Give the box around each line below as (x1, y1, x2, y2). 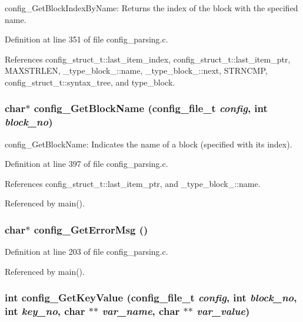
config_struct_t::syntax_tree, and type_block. (5, 75, 175, 88)
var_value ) (197, 304, 250, 318)
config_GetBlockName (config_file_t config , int (34, 101, 268, 116)
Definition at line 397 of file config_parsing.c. (5, 157, 168, 170)
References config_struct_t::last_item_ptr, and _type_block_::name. (5, 177, 261, 189)
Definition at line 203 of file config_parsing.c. (5, 245, 168, 258)
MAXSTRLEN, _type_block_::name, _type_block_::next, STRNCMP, (5, 64, 268, 77)
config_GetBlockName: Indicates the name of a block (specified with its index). (5, 137, 292, 150)
